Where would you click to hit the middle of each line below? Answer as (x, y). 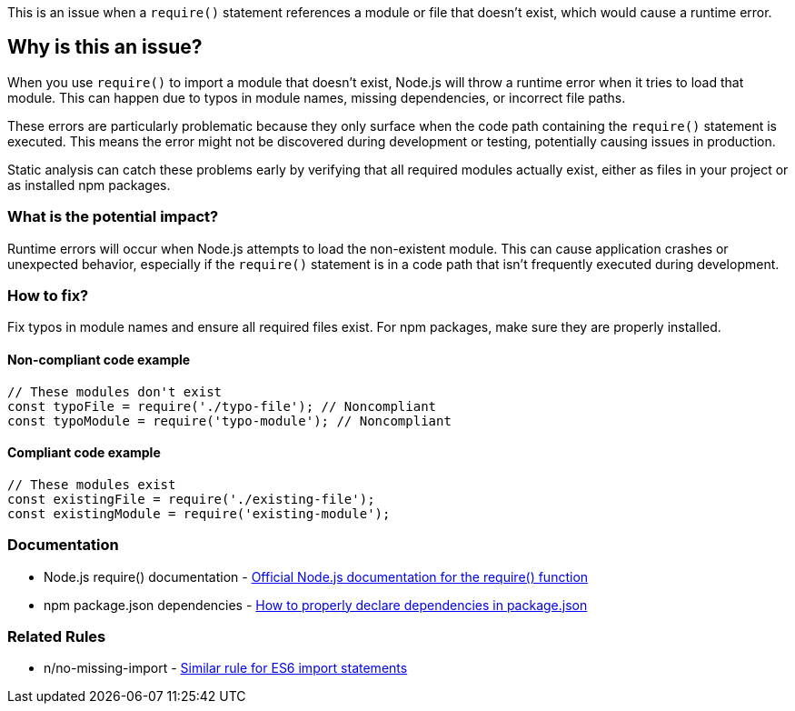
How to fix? (48, 295)
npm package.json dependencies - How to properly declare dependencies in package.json (316, 605)
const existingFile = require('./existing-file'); (191, 499)
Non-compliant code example (99, 359)
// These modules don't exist (115, 391)
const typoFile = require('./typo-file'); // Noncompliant (222, 406)
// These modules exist (92, 484)
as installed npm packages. (89, 185)
